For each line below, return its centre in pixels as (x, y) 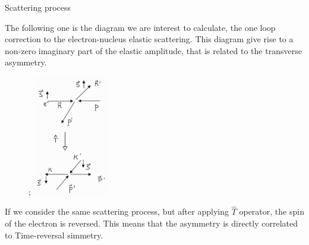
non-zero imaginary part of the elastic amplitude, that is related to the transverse (153, 50)
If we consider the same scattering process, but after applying (117, 211)
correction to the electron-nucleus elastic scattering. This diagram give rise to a (149, 39)
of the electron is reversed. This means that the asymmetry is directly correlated (152, 223)
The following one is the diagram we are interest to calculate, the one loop (140, 27)
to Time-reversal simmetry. (54, 235)
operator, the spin (272, 211)
